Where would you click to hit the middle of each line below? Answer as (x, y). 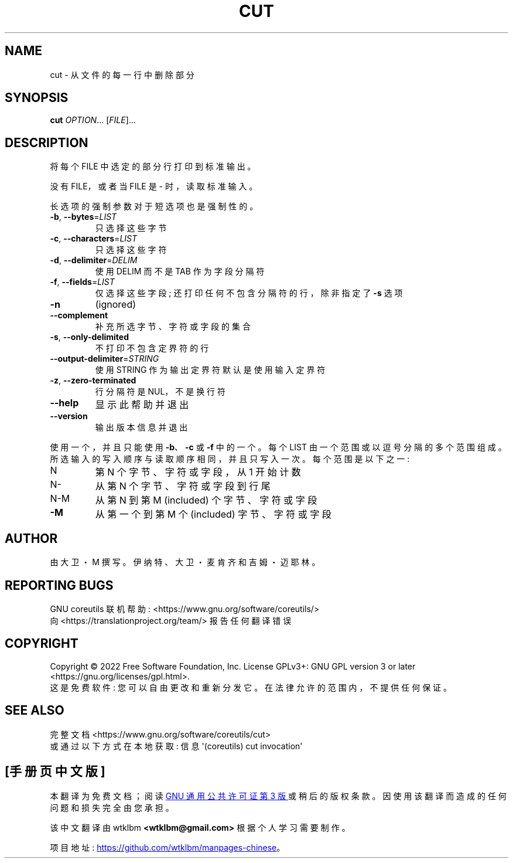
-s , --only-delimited (90, 337)
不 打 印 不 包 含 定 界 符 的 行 (152, 348)
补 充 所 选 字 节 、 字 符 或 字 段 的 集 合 (173, 327)
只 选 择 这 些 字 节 (131, 228)
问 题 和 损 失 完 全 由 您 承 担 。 (112, 807)
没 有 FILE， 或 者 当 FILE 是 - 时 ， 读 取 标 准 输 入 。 (154, 186)
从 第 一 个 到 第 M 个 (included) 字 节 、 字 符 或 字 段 (213, 514)
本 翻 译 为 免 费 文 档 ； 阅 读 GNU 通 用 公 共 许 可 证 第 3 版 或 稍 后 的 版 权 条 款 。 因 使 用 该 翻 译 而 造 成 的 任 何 (278, 796)
